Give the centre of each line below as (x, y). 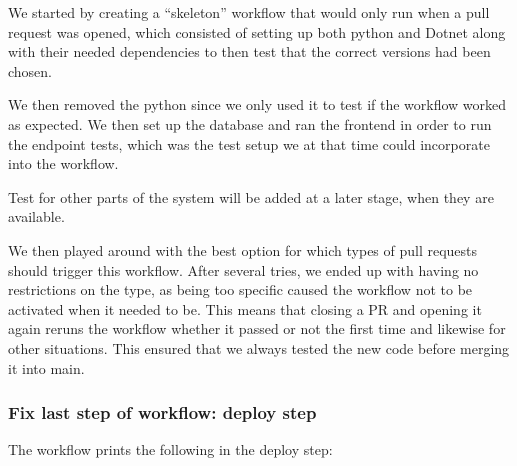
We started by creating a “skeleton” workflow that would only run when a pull (249, 12)
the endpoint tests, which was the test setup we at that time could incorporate (249, 143)
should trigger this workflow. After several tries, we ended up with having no (243, 269)
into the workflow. (63, 163)
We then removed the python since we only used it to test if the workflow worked (257, 104)
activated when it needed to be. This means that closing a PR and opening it (245, 308)
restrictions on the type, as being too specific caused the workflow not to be (240, 289)
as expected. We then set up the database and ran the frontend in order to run (250, 123)
